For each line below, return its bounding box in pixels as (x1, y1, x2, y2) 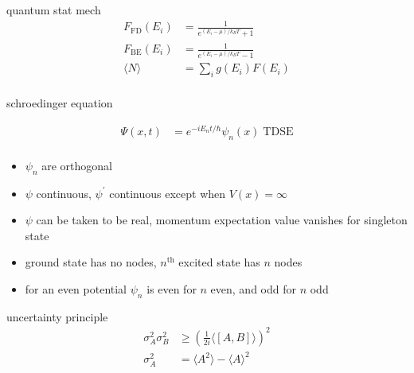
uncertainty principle (6, 308, 108, 324)
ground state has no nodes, (25, 254, 157, 270)
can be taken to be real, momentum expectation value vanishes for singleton (36, 212, 408, 228)
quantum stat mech (6, 2, 101, 17)
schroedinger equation (6, 95, 113, 111)
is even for (146, 280, 197, 297)
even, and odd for (210, 280, 296, 297)
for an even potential (25, 280, 127, 297)
